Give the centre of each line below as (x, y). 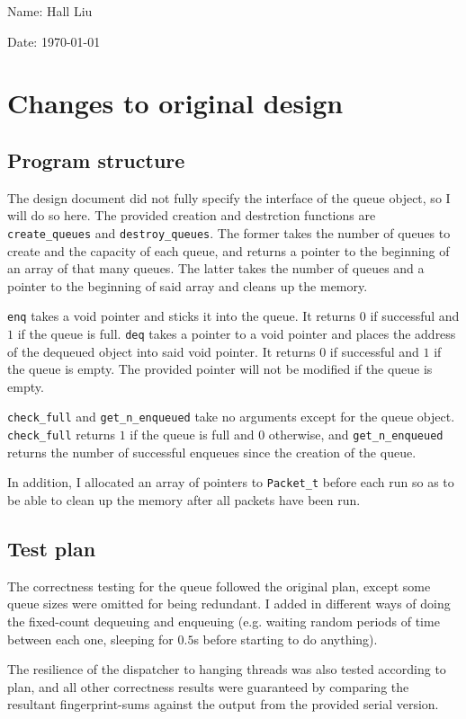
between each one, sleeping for (90, 639)
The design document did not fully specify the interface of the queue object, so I (229, 197)
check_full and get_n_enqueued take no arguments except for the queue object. (231, 417)
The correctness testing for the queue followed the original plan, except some (219, 586)
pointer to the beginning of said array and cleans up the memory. (188, 285)
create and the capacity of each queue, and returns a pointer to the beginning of (229, 250)
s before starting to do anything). (286, 639)
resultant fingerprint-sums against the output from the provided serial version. (223, 704)
